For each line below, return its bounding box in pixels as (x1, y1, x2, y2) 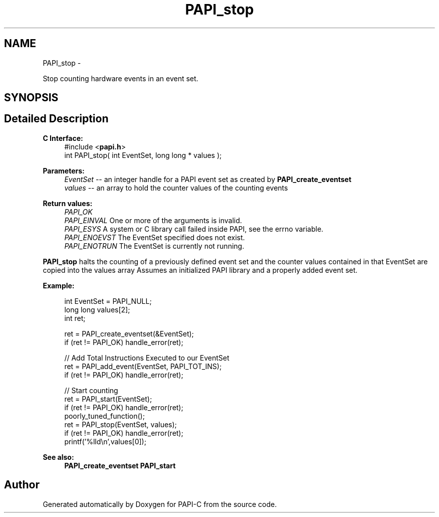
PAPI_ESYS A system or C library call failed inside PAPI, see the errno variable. (64, 224, 324, 233)
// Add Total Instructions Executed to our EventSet (64, 353, 230, 362)
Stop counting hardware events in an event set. (43, 74, 198, 83)
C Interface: (43, 133, 83, 142)
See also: (43, 452, 74, 461)
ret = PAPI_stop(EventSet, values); (64, 420, 177, 429)
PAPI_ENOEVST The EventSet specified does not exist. (64, 233, 245, 242)
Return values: (43, 199, 93, 208)
